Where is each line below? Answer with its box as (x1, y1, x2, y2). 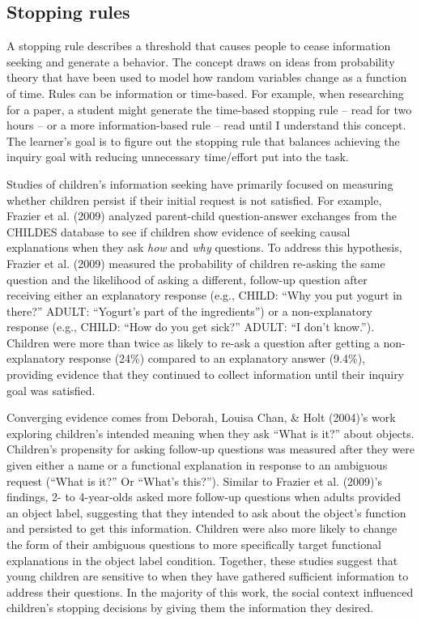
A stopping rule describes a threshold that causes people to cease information (6, 37, 391, 54)
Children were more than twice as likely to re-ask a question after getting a (6, 334, 380, 351)
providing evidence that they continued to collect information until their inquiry (6, 366, 405, 383)
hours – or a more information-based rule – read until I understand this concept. (6, 117, 406, 134)
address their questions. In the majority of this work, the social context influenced (6, 583, 414, 600)
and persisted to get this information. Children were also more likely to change (6, 520, 398, 537)
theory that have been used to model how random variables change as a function (6, 69, 407, 86)
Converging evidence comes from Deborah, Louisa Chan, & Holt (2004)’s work (6, 409, 396, 426)
